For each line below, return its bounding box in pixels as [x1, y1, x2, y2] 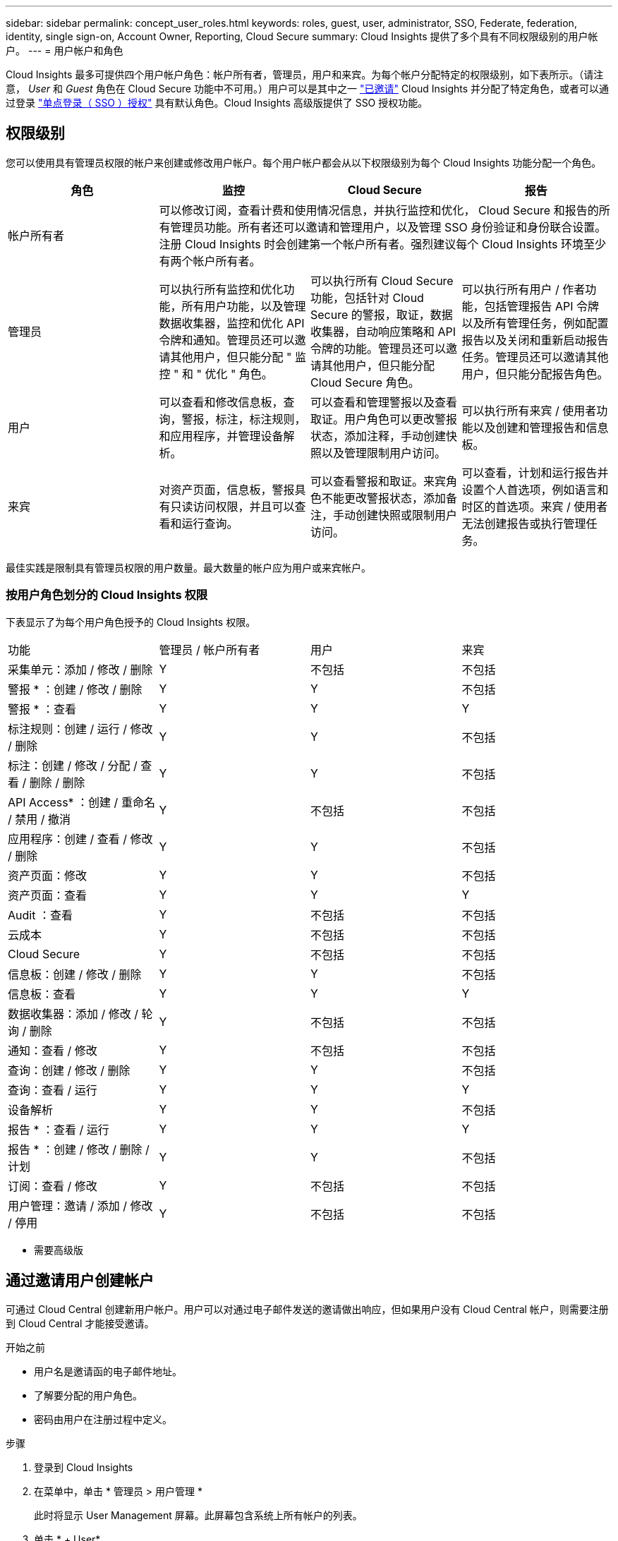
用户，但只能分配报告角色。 [461, 366, 609, 381]
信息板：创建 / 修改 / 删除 [8, 967, 142, 981]
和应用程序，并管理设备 [159, 428, 284, 443]
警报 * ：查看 [8, 701, 77, 716]
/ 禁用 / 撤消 [8, 811, 71, 826]
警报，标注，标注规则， [181, 411, 306, 426]
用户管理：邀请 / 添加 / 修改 [8, 1198, 153, 1213]
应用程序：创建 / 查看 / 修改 [8, 831, 153, 846]
